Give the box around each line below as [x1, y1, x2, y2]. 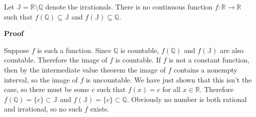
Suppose [4, 44, 29, 55]
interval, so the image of [4, 74, 78, 84]
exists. [90, 103, 109, 114]
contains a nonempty [173, 64, 237, 74]
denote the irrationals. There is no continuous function [45, 1, 213, 11]
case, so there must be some [4, 84, 89, 94]
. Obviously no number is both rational [126, 93, 247, 104]
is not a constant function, [168, 54, 249, 65]
